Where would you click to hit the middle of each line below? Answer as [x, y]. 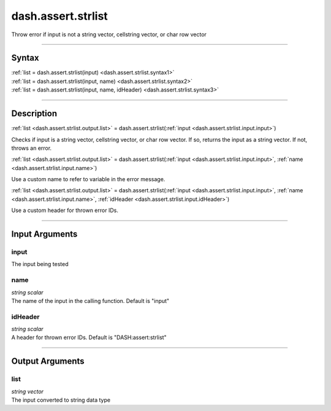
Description [34, 114]
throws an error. [32, 148]
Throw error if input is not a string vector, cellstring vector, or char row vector [109, 34]
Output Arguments [48, 362]
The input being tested [40, 264]
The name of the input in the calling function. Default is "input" [90, 300]
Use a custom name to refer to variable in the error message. [88, 179]
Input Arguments [44, 234]
